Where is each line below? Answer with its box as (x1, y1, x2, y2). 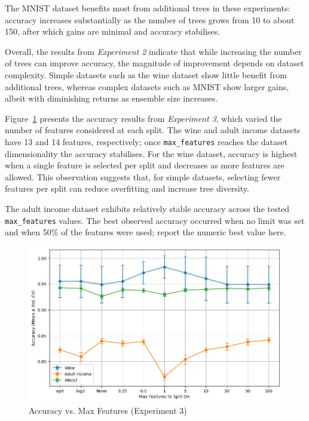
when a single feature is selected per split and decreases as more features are (5, 159, 284, 171)
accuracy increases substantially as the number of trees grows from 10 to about (5, 13, 295, 26)
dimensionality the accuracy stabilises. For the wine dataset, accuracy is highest (5, 147, 298, 159)
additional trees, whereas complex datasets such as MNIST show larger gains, (5, 80, 289, 93)
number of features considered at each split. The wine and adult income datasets (5, 124, 301, 136)
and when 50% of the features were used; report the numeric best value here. (5, 226, 286, 238)
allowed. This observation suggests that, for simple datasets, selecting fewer (5, 170, 281, 183)
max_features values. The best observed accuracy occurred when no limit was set (5, 214, 305, 226)
